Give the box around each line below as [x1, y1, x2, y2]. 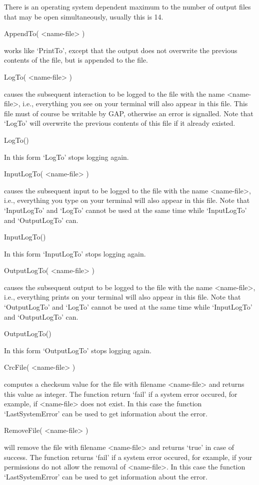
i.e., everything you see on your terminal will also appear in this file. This [22, 98, 248, 109]
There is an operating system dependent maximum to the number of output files [4, 2, 251, 12]
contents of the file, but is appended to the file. [4, 55, 148, 65]
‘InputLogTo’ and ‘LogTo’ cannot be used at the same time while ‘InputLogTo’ [4, 204, 247, 215]
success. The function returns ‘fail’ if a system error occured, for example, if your [4, 451, 252, 462]
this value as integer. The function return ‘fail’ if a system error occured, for [4, 388, 237, 399]
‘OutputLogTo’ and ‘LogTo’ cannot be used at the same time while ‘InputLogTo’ [4, 302, 252, 312]
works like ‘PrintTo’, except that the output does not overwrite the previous [4, 45, 237, 55]
